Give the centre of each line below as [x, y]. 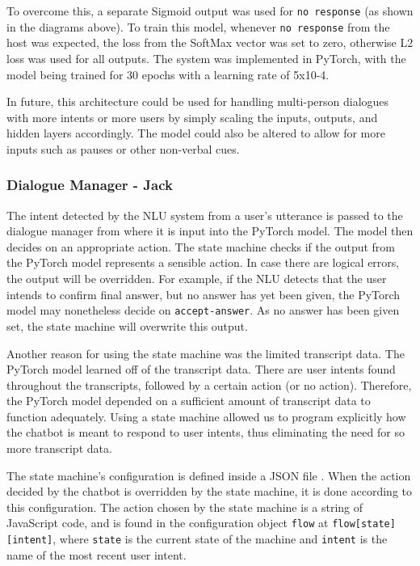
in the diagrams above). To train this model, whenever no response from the [198, 26]
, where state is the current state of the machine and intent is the [220, 539]
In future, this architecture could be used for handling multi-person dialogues [198, 101]
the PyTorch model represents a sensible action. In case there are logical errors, [203, 262]
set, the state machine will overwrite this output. [127, 325]
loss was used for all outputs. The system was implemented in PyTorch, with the [206, 58]
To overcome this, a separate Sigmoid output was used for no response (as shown [210, 11]
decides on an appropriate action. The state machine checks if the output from [201, 246]
